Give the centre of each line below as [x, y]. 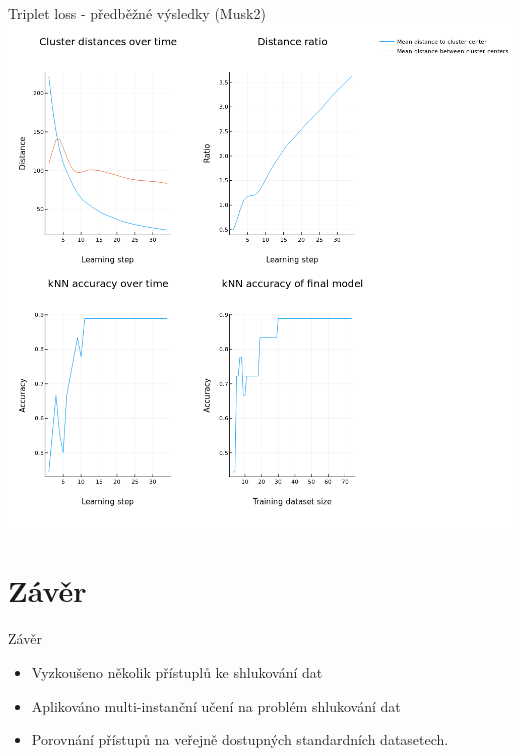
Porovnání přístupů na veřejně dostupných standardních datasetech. [240, 739]
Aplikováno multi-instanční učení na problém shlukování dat [216, 705]
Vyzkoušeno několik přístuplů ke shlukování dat [177, 671]
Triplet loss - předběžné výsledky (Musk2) [137, 13]
